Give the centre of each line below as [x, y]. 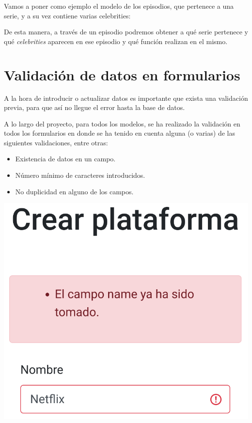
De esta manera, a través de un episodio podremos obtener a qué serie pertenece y [126, 32]
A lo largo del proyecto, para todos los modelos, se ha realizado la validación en [122, 123]
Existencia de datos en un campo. [65, 159]
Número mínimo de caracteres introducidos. [80, 175]
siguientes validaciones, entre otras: [56, 142]
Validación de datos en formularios [122, 74]
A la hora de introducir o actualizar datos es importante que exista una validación [126, 98]
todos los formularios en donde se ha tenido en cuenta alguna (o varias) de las [119, 133]
